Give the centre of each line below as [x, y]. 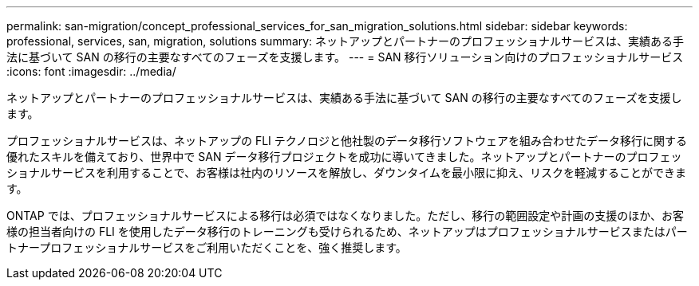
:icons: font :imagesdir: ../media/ [91, 71]
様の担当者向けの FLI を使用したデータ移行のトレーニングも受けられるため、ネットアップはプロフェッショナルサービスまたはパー [347, 231]
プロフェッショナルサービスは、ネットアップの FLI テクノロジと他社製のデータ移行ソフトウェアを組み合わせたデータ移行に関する [347, 141]
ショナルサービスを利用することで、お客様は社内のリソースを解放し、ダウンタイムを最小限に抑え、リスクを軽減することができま [347, 172]
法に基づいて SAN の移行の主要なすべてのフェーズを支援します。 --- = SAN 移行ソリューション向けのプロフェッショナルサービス [345, 57]
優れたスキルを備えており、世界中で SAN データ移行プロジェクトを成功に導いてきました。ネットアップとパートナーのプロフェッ [344, 157]
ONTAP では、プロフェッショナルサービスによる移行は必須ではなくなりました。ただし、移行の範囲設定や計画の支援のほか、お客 [345, 215]
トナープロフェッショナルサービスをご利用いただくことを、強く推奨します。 [207, 247]
